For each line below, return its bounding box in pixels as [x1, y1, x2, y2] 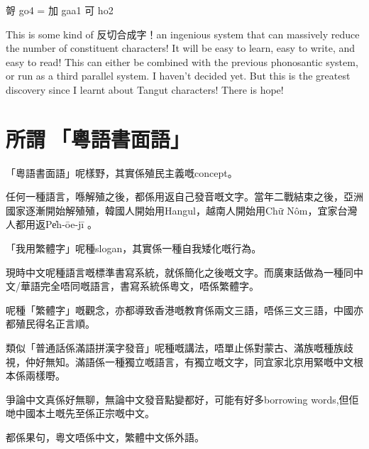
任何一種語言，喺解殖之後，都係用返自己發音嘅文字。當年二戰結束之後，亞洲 [6, 189, 363, 204]
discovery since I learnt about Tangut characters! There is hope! [6, 82, 284, 97]
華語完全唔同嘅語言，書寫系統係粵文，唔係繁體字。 [20, 278, 259, 293]
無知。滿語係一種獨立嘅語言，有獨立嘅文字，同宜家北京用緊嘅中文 [45, 354, 353, 369]
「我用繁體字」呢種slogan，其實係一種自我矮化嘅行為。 [6, 241, 262, 256]
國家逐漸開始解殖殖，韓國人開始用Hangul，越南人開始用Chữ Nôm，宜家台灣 [6, 202, 358, 217]
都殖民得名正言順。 [6, 316, 95, 331]
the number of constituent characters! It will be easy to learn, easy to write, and [6, 40, 356, 55]
